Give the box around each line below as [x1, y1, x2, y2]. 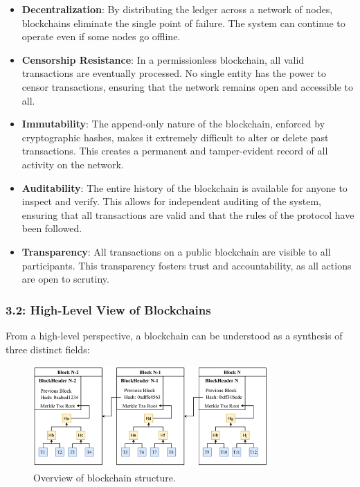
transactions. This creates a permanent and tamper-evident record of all [21, 143, 328, 158]
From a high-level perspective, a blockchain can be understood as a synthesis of [6, 328, 343, 342]
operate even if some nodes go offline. [21, 29, 181, 44]
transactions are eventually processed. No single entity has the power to [21, 66, 327, 80]
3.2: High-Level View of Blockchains [6, 301, 211, 318]
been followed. [21, 221, 82, 236]
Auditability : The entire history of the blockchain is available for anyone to [21, 180, 348, 195]
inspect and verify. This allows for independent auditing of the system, [21, 194, 321, 209]
